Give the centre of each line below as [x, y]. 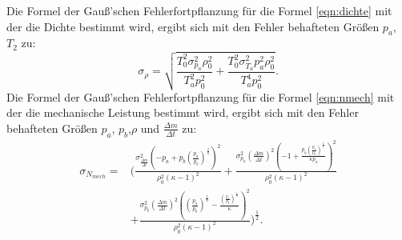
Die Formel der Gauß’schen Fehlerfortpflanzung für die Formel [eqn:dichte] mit [199, 10]
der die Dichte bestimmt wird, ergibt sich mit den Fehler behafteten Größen [193, 26]
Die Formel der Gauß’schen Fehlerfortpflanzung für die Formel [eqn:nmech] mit [201, 96]
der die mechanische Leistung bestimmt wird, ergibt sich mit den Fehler [183, 112]
